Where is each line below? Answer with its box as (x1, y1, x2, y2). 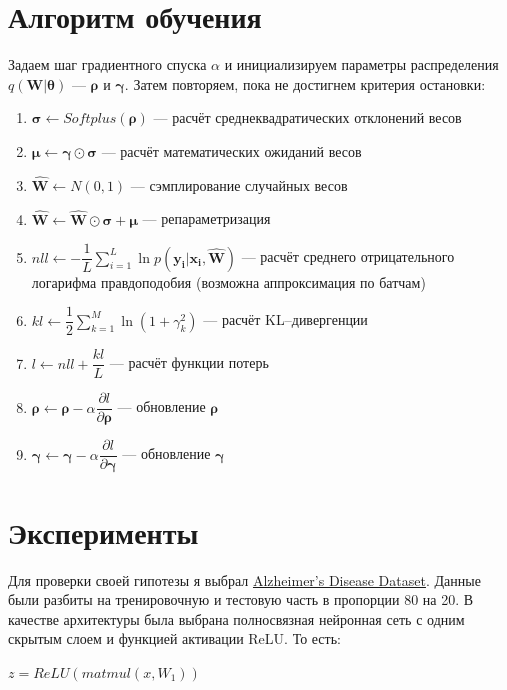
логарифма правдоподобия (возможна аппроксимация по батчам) (31, 271, 426, 292)
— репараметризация (142, 208, 271, 229)
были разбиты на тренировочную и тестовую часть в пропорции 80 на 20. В (8, 589, 474, 610)
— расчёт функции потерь (109, 352, 269, 373)
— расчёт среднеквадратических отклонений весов (153, 107, 462, 128)
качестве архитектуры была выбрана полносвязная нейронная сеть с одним (8, 608, 465, 629)
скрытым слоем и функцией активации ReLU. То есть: (8, 628, 341, 649)
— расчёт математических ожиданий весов (101, 140, 362, 161)
